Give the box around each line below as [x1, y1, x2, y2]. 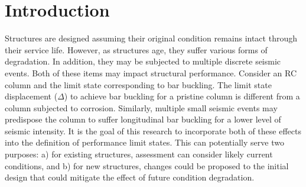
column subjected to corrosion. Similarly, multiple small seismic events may [5, 101, 278, 114]
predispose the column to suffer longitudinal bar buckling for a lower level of [5, 113, 281, 125]
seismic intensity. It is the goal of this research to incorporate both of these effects [5, 124, 301, 137]
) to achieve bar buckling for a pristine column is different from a [64, 90, 300, 102]
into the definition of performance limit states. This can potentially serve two [5, 136, 284, 149]
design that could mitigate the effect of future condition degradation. [5, 171, 255, 183]
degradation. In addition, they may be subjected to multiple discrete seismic [5, 55, 281, 67]
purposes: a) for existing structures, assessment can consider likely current [5, 148, 273, 160]
